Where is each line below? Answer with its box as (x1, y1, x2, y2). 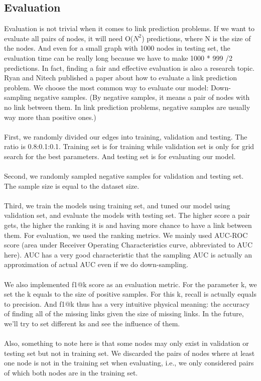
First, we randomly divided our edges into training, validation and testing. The (4, 131, 247, 142)
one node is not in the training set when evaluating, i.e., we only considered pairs (4, 357, 254, 368)
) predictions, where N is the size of (142, 33, 251, 43)
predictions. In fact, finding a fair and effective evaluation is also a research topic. (4, 62, 255, 73)
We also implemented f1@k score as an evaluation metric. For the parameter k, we (4, 279, 257, 289)
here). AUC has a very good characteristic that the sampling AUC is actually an (4, 249, 252, 260)
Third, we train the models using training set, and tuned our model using (4, 200, 230, 210)
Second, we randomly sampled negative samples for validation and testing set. (4, 171, 244, 181)
